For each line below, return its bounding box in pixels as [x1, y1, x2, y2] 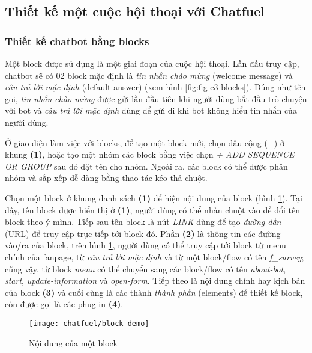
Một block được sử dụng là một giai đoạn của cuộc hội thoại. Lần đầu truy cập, [5, 57, 299, 69]
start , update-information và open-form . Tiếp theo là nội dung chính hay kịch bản [5, 274, 305, 287]
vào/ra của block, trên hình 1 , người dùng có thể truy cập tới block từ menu [5, 239, 286, 251]
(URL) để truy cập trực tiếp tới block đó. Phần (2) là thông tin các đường [5, 227, 281, 239]
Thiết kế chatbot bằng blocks [5, 33, 149, 48]
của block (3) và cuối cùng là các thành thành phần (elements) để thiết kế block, [5, 286, 303, 298]
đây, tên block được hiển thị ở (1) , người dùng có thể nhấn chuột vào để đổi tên [5, 203, 300, 216]
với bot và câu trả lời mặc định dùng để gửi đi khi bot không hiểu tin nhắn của [5, 104, 297, 117]
